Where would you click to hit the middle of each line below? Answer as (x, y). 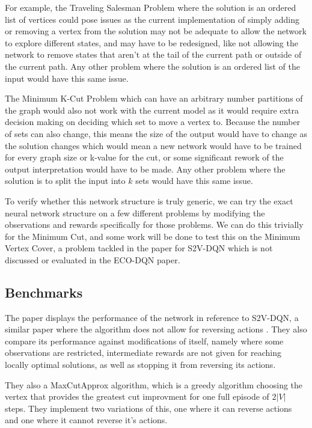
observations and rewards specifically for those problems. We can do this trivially (154, 225)
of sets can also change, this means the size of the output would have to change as (156, 133)
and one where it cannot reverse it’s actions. (86, 420)
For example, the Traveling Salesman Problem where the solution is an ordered (151, 7)
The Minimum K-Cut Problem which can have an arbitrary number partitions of (154, 98)
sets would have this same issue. (194, 181)
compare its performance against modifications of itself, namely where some (144, 341)
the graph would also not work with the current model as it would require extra (152, 110)
